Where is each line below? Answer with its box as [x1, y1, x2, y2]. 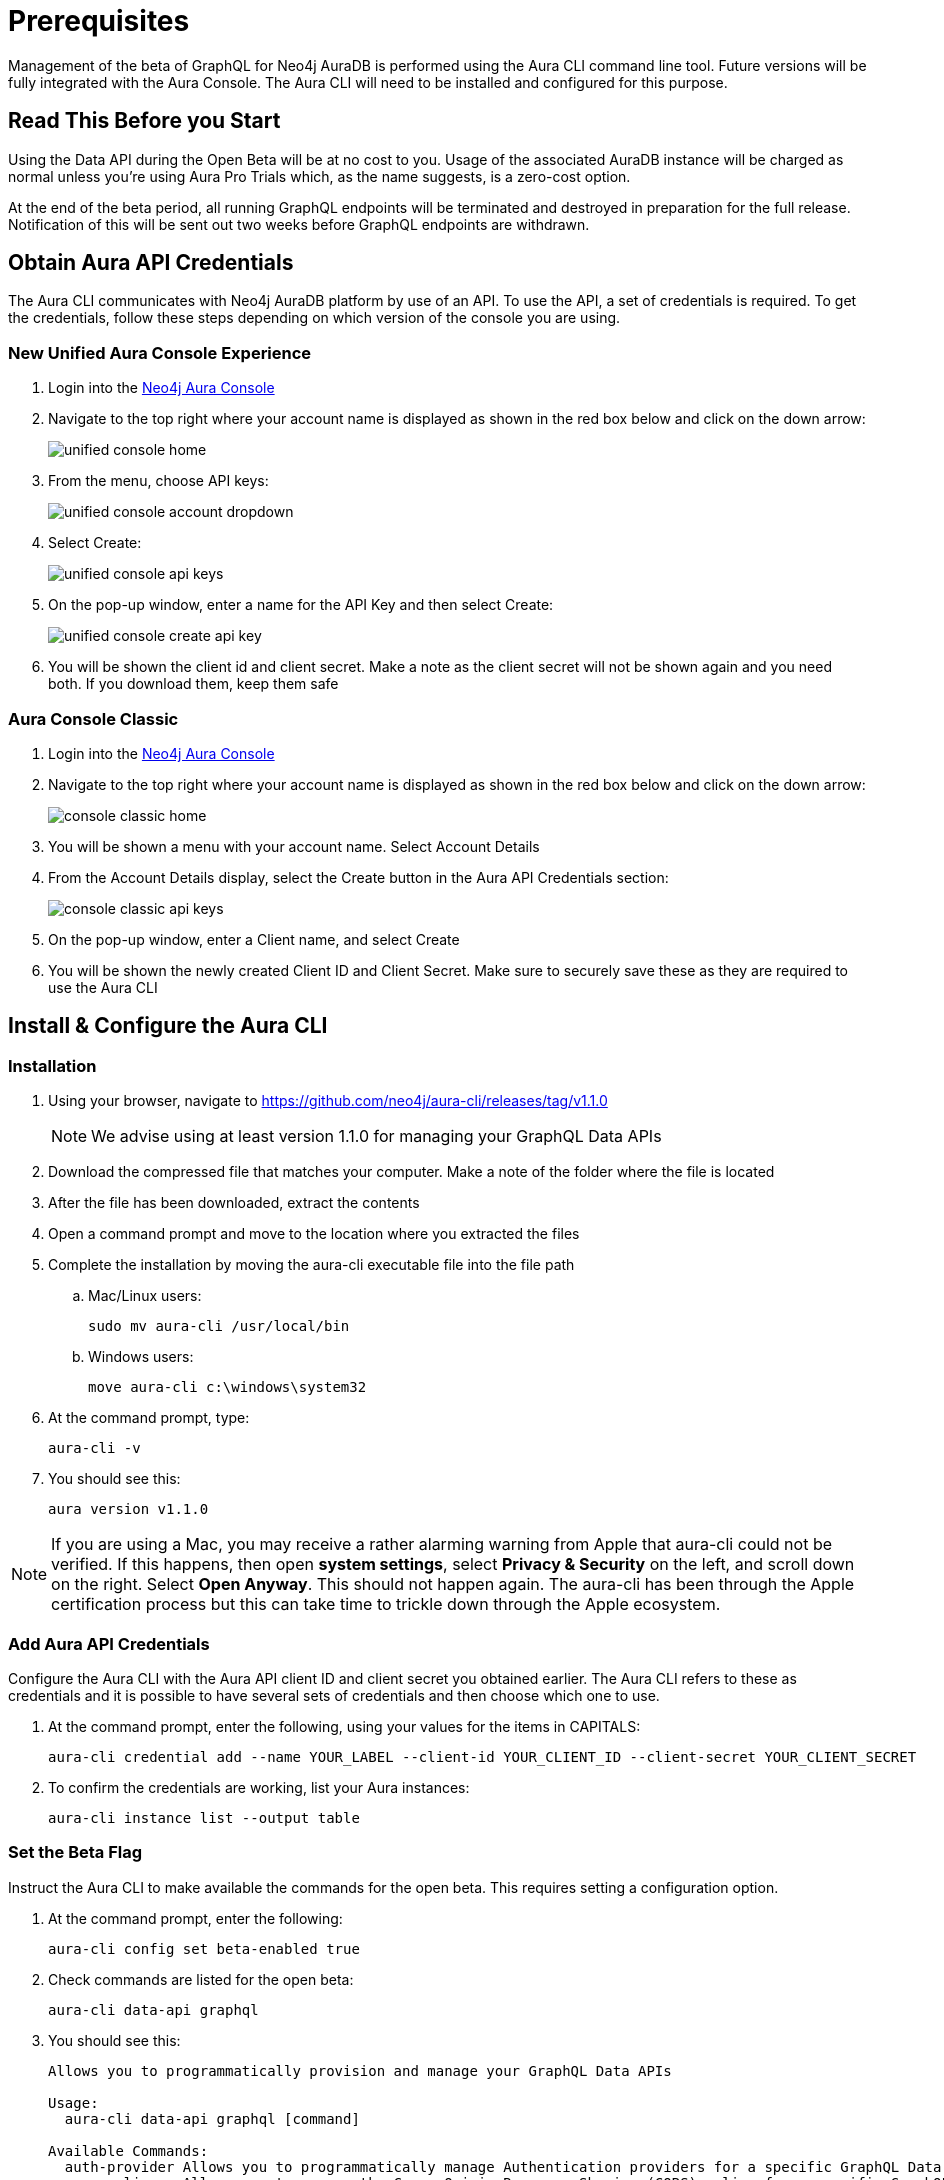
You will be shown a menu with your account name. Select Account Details [48, 837, 540, 855]
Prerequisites [8, 4, 190, 38]
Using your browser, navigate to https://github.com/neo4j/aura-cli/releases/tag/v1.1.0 [48, 1092, 608, 1110]
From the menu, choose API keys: [48, 472, 269, 490]
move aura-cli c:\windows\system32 [88, 1379, 367, 1396]
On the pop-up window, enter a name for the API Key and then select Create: [48, 596, 554, 614]
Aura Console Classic [8, 708, 179, 729]
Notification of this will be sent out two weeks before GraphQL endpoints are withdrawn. [8, 215, 590, 233]
